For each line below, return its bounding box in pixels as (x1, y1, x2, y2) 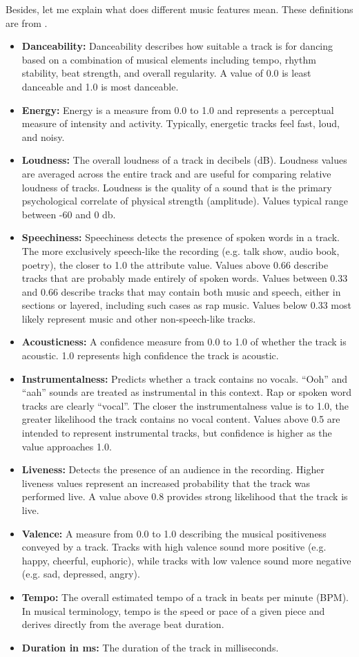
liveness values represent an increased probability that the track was (21, 475, 310, 490)
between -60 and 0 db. (21, 207, 116, 221)
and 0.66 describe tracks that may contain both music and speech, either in (21, 284, 341, 298)
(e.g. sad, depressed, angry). (21, 566, 140, 581)
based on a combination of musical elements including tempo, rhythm (21, 52, 316, 66)
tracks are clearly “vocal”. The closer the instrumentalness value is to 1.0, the (21, 398, 349, 412)
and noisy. (21, 129, 65, 144)
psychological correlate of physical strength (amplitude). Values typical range (21, 193, 349, 208)
